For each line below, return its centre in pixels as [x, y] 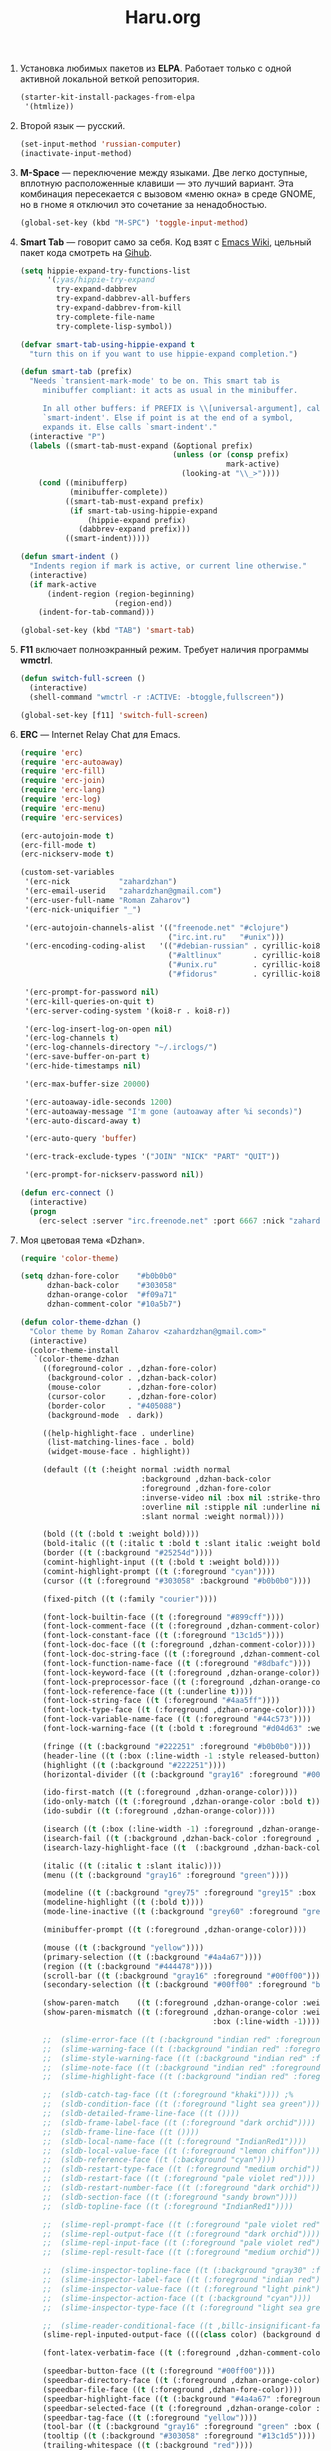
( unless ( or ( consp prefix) [231, 455]
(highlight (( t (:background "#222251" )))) [134, 1765]
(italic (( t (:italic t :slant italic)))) [132, 1866]
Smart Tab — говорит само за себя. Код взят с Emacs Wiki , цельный [165, 242]
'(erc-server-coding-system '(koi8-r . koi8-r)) [128, 1011]
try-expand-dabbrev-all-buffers [123, 299]
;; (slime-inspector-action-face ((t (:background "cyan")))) [177, 2298]
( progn [43, 1211]
